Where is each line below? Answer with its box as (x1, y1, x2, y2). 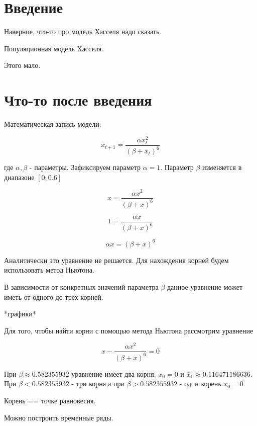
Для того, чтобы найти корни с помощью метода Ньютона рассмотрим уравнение (4, 325, 253, 335)
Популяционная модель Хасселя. (4, 43, 103, 53)
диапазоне (4, 172, 35, 182)
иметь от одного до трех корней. (4, 291, 103, 302)
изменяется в (202, 162, 242, 173)
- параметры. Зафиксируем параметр (29, 162, 141, 173)
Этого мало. (4, 60, 41, 70)
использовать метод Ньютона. (4, 265, 94, 275)
